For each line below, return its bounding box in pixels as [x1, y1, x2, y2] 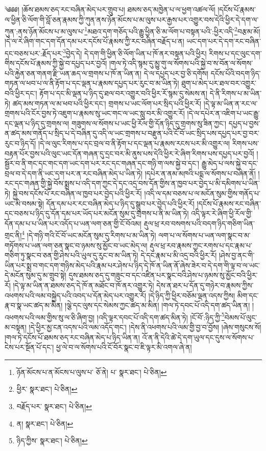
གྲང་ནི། [5, 230, 22, 241]
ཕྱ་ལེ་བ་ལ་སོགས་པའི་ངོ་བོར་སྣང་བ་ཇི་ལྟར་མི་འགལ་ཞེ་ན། [56, 342, 192, 352]
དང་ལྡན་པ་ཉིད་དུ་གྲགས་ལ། [5, 117, 69, 128]
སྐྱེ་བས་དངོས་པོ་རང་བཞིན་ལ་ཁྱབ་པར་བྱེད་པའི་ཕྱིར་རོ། [12, 188, 142, 198]
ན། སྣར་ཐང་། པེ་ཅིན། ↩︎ [16, 418, 74, 429]
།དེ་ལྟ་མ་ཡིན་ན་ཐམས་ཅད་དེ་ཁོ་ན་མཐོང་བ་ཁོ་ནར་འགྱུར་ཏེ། [13, 280, 154, 290]
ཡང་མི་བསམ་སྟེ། [5, 198, 44, 208]
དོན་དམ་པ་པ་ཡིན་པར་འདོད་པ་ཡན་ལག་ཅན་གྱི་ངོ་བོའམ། [5, 218, 142, 228]
